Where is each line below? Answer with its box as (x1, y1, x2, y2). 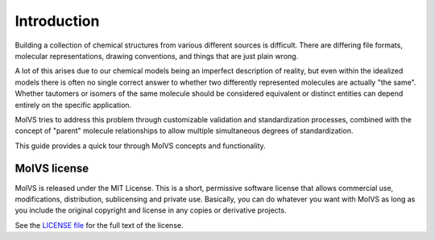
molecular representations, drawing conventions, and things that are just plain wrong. (14, 51, 299, 60)
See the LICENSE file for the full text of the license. (14, 220, 184, 230)
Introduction (14, 12, 100, 30)
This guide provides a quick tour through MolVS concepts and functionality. (14, 141, 266, 151)
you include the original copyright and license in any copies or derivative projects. (14, 205, 287, 215)
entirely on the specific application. (14, 100, 132, 110)
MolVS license (14, 162, 89, 176)
